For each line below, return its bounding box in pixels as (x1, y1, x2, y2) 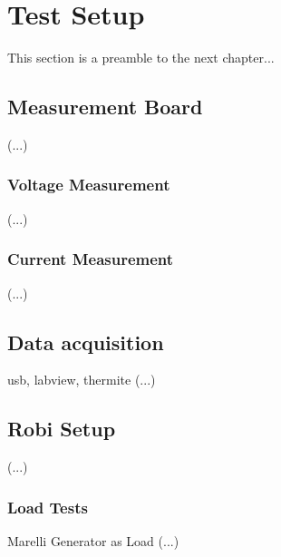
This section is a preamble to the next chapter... (7, 48, 275, 67)
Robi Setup (7, 415, 116, 443)
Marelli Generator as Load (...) (7, 531, 179, 550)
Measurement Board (7, 93, 203, 121)
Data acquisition (7, 327, 164, 356)
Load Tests (7, 495, 88, 518)
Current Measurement (7, 248, 174, 270)
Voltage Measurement (7, 173, 170, 196)
